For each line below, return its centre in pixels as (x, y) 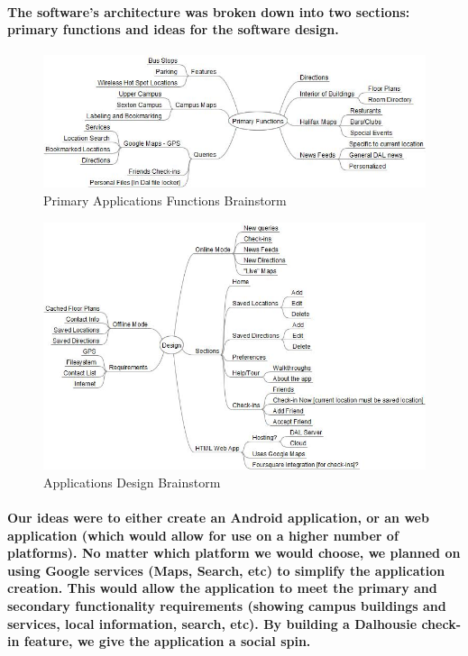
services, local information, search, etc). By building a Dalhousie (212, 623)
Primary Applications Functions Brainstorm (165, 200)
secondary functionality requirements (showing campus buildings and (227, 606)
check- (441, 623)
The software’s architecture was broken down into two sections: (209, 11)
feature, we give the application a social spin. (167, 641)
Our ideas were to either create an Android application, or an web (218, 518)
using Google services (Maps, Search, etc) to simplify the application (226, 570)
